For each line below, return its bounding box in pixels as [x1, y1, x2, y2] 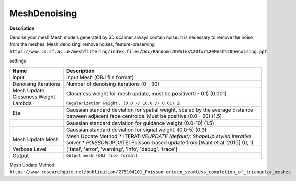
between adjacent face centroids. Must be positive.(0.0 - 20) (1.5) [66, 112, 222, 119]
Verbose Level [12, 145, 47, 152]
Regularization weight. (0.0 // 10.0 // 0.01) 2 [66, 101, 180, 106]
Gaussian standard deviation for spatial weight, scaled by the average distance [66, 106, 253, 113]
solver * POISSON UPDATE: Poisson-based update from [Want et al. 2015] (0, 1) [66, 139, 254, 146]
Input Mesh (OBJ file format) [66, 74, 134, 81]
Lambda [12, 100, 32, 107]
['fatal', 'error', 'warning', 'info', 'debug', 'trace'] [66, 145, 178, 152]
